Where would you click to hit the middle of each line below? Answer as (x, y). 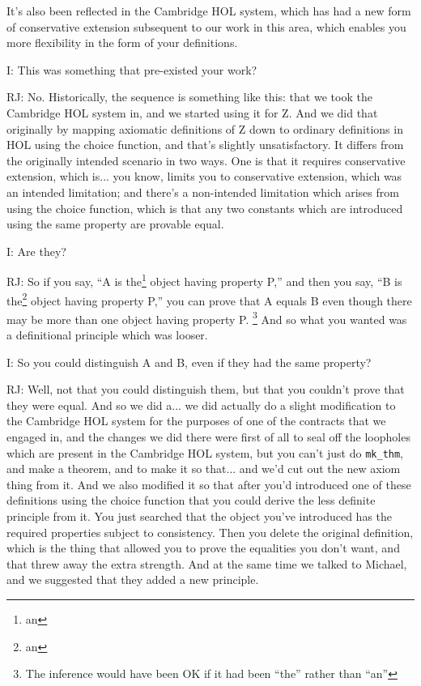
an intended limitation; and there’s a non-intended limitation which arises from (203, 192)
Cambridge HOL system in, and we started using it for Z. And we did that (192, 112)
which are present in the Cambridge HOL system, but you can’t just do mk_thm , (205, 452)
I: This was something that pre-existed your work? (132, 69)
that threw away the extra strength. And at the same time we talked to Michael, (207, 563)
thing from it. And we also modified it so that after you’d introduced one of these (209, 484)
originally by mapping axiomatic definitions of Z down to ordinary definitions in (205, 128)
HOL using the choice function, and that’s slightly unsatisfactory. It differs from (205, 145)
